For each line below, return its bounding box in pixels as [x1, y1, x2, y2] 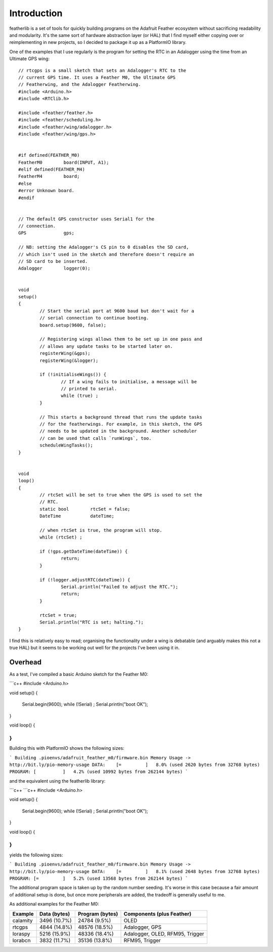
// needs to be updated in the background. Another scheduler [39, 428, 197, 434]
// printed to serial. [61, 386, 117, 392]
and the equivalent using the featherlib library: [9, 778, 106, 784]
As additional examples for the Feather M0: [9, 901, 100, 907]
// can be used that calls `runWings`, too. [39, 435, 152, 441]
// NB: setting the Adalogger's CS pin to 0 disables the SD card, [18, 244, 189, 250]
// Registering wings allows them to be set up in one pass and [39, 336, 202, 342]
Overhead [9, 658, 42, 666]
